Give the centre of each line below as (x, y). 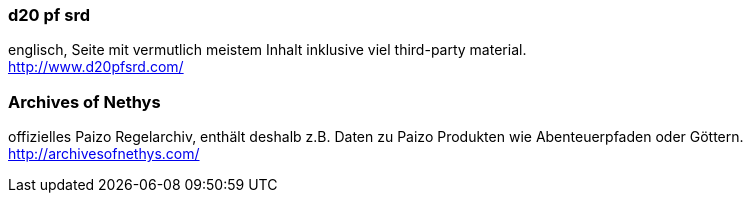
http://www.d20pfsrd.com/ (96, 67)
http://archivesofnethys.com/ (104, 154)
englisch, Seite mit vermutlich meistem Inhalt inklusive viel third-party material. (267, 50)
